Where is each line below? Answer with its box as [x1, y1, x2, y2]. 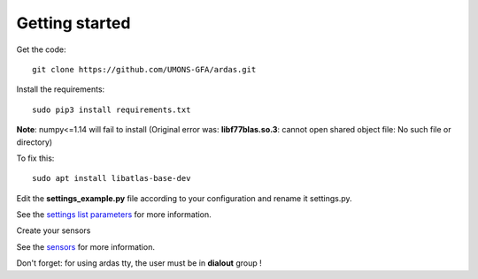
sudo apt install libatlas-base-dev [32, 173, 191, 184]
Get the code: [16, 44, 66, 55]
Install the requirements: [16, 84, 105, 94]
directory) [16, 137, 53, 147]
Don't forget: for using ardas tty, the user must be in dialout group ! [16, 258, 263, 268]
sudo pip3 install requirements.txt [32, 104, 191, 115]
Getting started [16, 13, 131, 33]
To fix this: [16, 153, 55, 163]
